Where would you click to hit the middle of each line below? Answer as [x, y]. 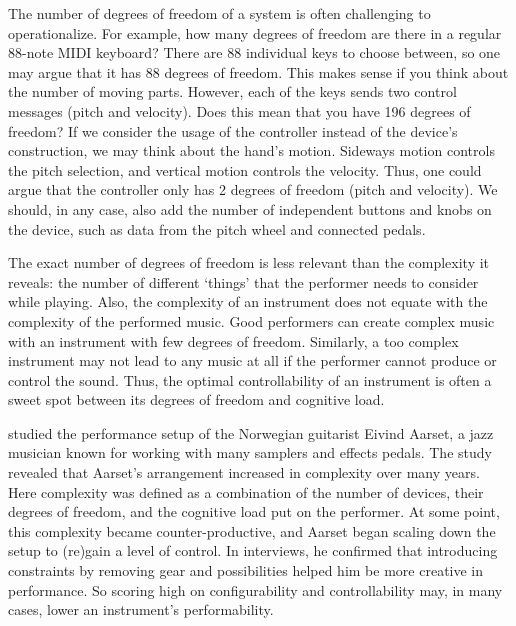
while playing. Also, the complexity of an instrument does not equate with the [248, 301]
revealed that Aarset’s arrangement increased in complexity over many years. [244, 472]
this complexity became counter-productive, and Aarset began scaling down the [252, 530]
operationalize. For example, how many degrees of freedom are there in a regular [255, 32]
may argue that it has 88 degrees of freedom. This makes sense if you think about [258, 71]
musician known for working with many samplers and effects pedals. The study [250, 452]
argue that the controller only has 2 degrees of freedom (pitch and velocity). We [253, 189]
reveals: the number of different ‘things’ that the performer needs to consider [243, 281]
